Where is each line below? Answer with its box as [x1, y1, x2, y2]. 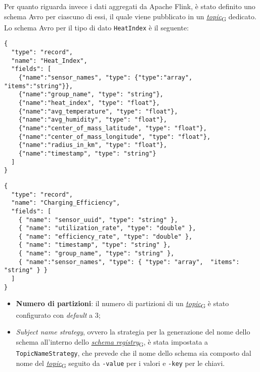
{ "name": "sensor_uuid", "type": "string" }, [18, 216, 178, 224]
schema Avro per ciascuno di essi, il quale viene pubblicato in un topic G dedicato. [4, 11, 256, 23]
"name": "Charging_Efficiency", [11, 199, 120, 207]
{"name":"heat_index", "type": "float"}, [18, 99, 160, 106]
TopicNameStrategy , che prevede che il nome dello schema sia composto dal [16, 347, 251, 358]
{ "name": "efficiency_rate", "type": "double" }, [18, 233, 193, 240]
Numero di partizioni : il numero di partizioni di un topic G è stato [16, 298, 229, 310]
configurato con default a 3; [16, 309, 101, 320]
